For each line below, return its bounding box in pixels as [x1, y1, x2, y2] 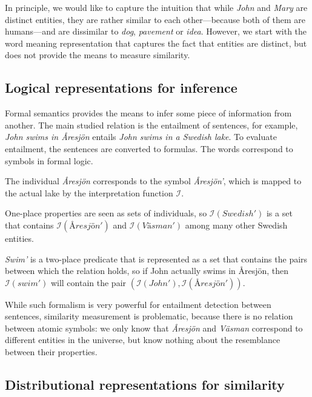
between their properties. [5, 345, 98, 358]
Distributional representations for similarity [5, 375, 285, 394]
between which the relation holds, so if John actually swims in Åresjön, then [5, 264, 289, 277]
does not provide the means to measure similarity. [5, 48, 190, 61]
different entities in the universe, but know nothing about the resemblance [5, 333, 280, 346]
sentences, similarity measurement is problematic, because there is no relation [5, 310, 293, 322]
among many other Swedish [185, 218, 288, 231]
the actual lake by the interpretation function [5, 186, 173, 199]
